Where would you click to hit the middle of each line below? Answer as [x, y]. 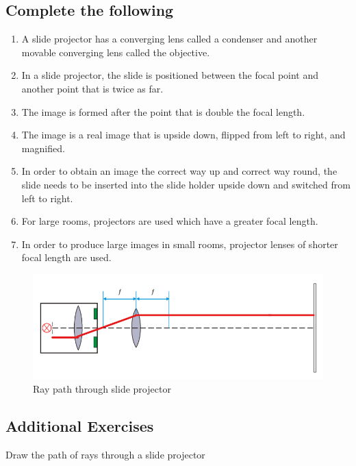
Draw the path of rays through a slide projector [105, 455]
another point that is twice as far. [92, 88]
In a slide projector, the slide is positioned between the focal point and [170, 75]
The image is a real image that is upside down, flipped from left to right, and [183, 135]
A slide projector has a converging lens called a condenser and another [169, 39]
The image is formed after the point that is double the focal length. [163, 111]
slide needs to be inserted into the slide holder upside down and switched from [186, 184]
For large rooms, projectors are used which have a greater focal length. [170, 221]
